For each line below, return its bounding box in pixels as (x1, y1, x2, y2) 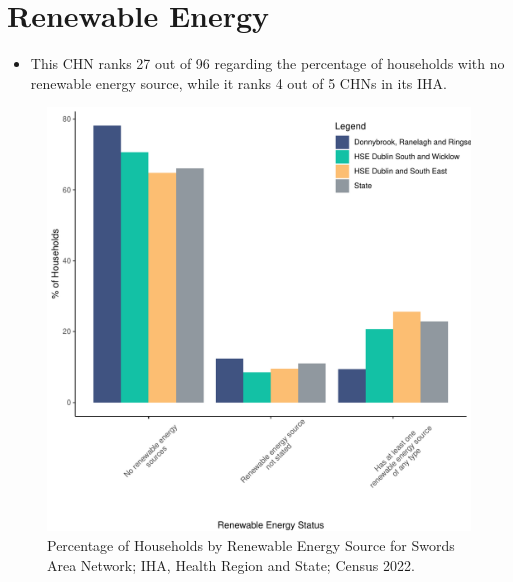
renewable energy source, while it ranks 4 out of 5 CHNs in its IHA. (30, 72, 447, 93)
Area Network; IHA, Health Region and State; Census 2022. (47, 554, 415, 575)
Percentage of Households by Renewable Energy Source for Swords (47, 534, 455, 555)
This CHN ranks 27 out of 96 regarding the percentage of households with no (30, 53, 505, 74)
